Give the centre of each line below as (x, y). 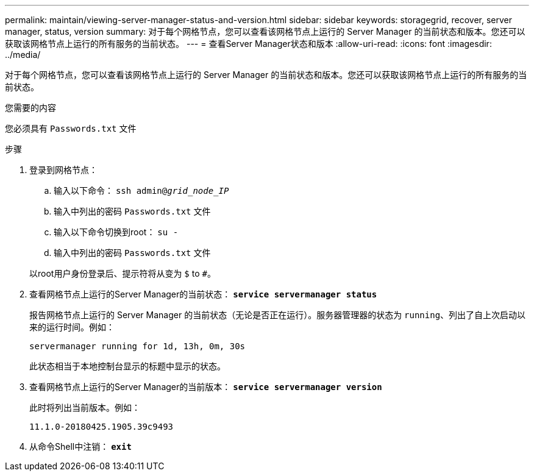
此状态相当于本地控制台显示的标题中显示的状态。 (127, 366)
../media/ (23, 55)
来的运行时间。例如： (72, 327)
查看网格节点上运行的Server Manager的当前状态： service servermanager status (203, 294)
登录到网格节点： (63, 170)
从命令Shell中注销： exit (80, 446)
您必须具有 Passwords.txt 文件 (71, 128)
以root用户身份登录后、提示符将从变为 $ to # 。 (123, 273)
